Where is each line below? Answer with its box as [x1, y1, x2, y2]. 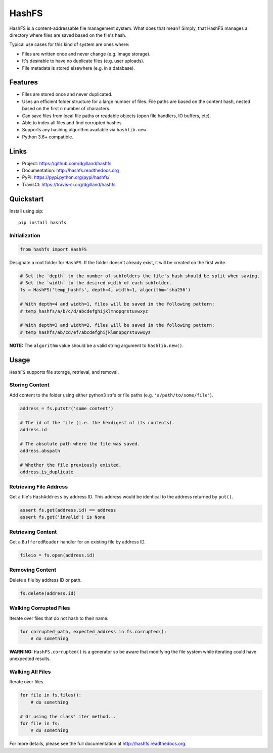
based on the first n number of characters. [22, 106, 111, 112]
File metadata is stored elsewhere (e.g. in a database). [22, 65, 135, 71]
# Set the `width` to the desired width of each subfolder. [20, 280, 172, 286]
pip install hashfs [18, 220, 67, 226]
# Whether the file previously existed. [20, 462, 121, 468]
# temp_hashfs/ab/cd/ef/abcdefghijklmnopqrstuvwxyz [20, 329, 151, 335]
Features [9, 78, 38, 87]
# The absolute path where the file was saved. [20, 441, 140, 446]
